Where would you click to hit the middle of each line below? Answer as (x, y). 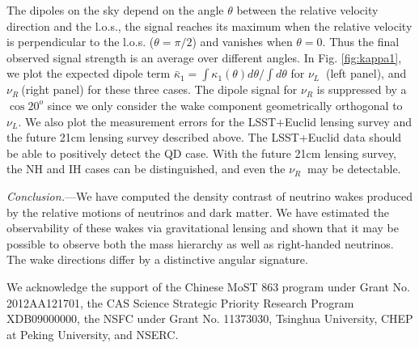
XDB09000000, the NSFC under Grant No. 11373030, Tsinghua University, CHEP (210, 318)
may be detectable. (354, 169)
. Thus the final (361, 42)
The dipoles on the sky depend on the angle (115, 10)
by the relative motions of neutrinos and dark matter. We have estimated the (198, 212)
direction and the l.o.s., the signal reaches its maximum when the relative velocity (209, 25)
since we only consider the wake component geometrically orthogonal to (225, 105)
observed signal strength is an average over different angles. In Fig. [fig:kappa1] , (204, 57)
